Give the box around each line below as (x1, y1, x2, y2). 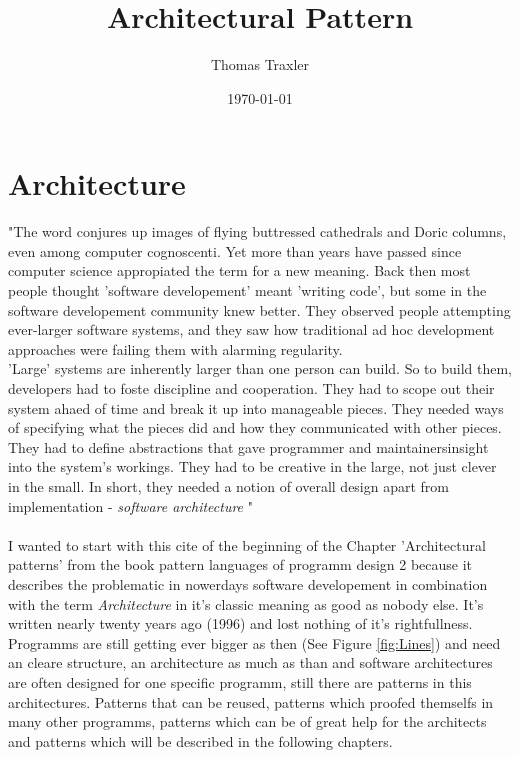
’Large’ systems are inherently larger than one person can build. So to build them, (8, 358, 512, 379)
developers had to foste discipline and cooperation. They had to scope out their (8, 378, 495, 398)
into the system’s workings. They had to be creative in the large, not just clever (8, 456, 497, 477)
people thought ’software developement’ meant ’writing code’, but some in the (8, 280, 487, 301)
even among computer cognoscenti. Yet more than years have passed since (8, 240, 462, 261)
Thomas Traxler (210, 54, 310, 75)
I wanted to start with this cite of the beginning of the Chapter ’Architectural (8, 534, 486, 555)
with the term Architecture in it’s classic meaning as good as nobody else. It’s (8, 593, 484, 614)
